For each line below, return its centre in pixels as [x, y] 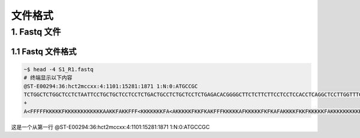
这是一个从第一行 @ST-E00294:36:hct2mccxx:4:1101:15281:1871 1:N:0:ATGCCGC [110, 127]
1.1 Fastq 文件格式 [44, 51]
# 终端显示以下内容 [48, 78]
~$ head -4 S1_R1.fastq [59, 69]
